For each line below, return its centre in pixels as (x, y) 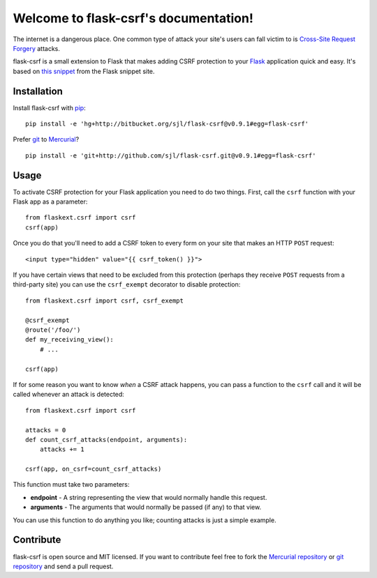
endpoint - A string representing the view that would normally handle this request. (149, 497)
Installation (38, 91)
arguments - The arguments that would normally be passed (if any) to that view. (146, 507)
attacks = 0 (46, 430)
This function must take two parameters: (71, 485)
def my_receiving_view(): (70, 340)
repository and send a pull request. (63, 566)
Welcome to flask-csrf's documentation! (133, 18)
